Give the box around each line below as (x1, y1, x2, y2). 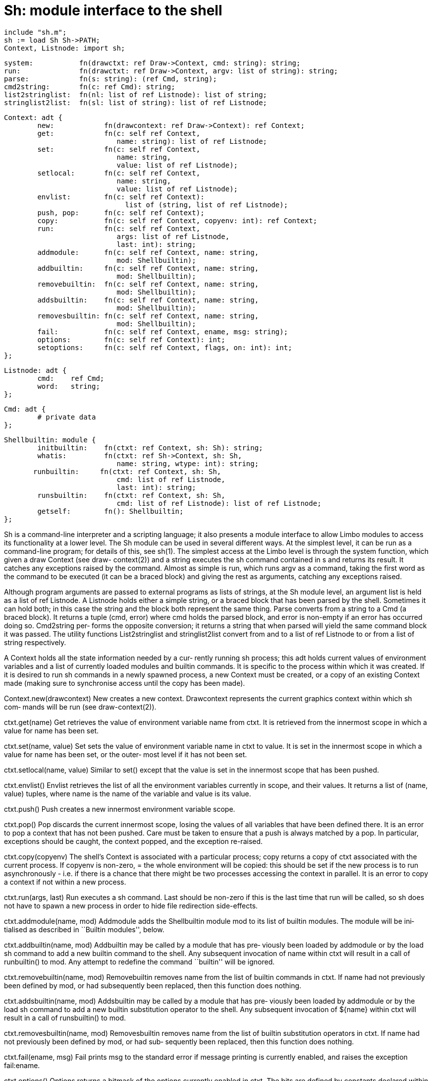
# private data (37, 413, 96, 421)
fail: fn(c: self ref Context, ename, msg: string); (37, 327, 288, 336)
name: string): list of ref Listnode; (116, 137, 268, 145)
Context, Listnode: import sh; (4, 44, 125, 52)
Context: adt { (4, 113, 63, 121)
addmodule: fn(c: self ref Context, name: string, (37, 248, 259, 256)
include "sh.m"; (4, 28, 67, 36)
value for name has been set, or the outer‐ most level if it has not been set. (4, 750, 247, 759)
